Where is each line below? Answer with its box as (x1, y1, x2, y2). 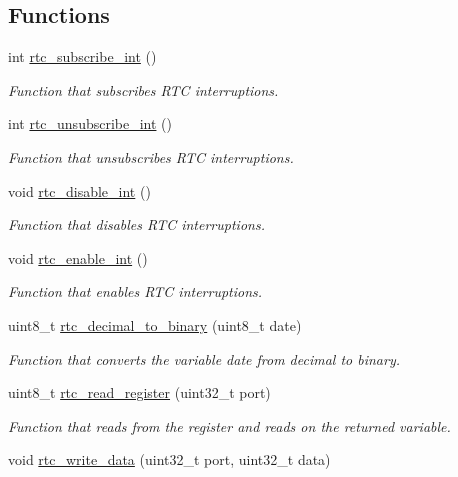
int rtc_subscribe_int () (8, 46, 157, 67)
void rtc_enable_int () (8, 247, 148, 268)
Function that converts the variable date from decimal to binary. (8, 348, 401, 369)
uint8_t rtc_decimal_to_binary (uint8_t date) (8, 314, 302, 335)
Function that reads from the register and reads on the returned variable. (8, 415, 451, 436)
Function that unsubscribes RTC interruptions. (8, 146, 294, 167)
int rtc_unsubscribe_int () (8, 113, 173, 134)
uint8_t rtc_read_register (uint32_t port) (8, 382, 271, 403)
